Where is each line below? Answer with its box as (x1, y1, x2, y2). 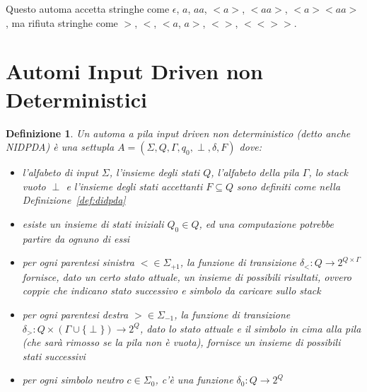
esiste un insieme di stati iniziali (22, 216, 164, 231)
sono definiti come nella (237, 178, 341, 193)
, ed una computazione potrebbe (199, 216, 334, 231)
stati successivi (22, 348, 86, 363)
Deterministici (6, 84, 147, 113)
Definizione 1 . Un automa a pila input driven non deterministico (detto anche (6, 125, 351, 140)
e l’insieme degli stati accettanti (66, 178, 203, 193)
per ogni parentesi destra (22, 306, 129, 321)
